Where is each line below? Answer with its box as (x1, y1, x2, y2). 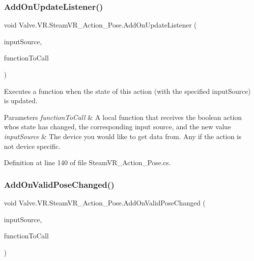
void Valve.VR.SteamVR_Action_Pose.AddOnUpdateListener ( (4, 20, 197, 30)
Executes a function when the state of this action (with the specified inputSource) (4, 86, 251, 96)
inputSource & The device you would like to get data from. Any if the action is (4, 131, 242, 141)
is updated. (4, 95, 38, 106)
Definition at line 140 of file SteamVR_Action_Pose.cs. (4, 157, 171, 168)
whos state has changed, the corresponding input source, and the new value (4, 121, 231, 132)
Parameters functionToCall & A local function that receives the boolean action (4, 112, 242, 122)
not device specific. (4, 141, 61, 151)
